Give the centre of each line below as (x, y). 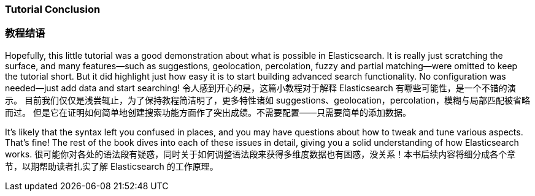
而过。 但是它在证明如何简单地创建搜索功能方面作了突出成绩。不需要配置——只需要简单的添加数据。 (208, 112)
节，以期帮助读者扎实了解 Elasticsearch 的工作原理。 (112, 166)
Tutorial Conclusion (53, 9)
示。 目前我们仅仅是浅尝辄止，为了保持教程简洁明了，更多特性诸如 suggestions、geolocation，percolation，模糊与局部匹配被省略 (267, 100)
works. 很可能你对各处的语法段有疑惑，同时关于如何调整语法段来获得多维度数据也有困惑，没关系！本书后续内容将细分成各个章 (260, 154)
